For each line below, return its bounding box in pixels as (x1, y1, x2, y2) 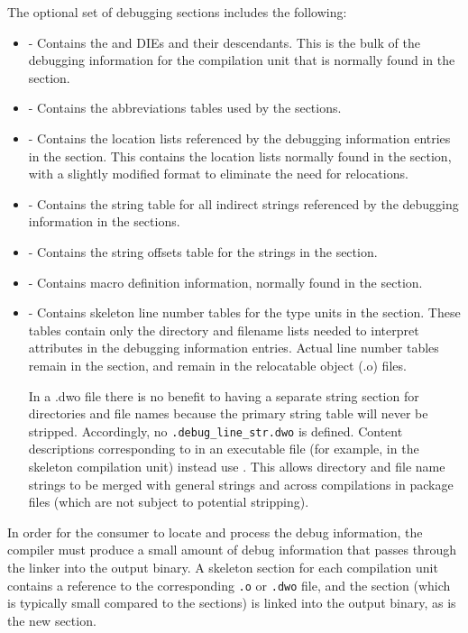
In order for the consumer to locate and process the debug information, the (7, 522, 423, 541)
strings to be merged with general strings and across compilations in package (28, 474, 454, 493)
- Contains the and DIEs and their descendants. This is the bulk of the (28, 32, 420, 51)
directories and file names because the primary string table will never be (28, 404, 428, 423)
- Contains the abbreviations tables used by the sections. (28, 98, 342, 117)
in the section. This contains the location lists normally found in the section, (28, 146, 452, 165)
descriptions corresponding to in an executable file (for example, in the (28, 439, 419, 458)
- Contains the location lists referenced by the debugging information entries (28, 128, 451, 147)
